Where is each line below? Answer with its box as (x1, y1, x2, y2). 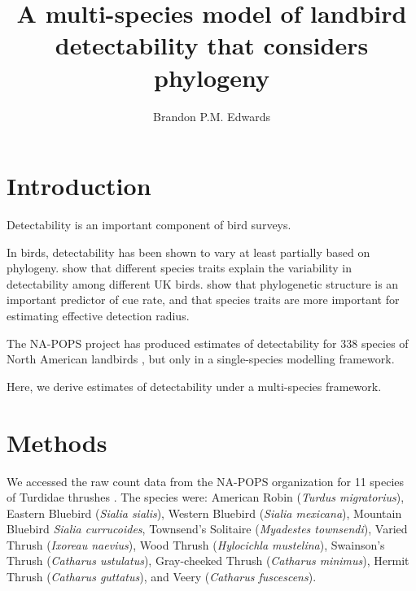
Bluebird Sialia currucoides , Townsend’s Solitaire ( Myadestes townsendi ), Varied (7, 520, 408, 537)
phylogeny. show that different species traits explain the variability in (7, 259, 352, 276)
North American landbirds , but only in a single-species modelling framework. (7, 350, 395, 367)
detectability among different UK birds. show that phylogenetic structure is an (7, 275, 399, 292)
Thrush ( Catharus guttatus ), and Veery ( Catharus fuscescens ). (7, 568, 317, 585)
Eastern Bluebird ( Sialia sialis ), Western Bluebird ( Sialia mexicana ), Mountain (7, 504, 402, 521)
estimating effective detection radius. (7, 307, 190, 324)
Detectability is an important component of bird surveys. (7, 216, 291, 233)
